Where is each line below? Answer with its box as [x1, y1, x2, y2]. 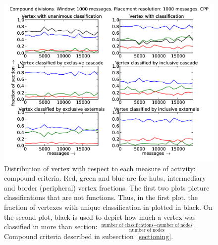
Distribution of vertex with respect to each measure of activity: [4, 163, 196, 173]
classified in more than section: [4, 221, 98, 232]
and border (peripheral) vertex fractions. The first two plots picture [4, 182, 210, 193]
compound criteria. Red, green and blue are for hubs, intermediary [4, 173, 206, 183]
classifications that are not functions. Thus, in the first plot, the [4, 192, 198, 202]
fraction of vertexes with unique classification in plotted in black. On [4, 201, 213, 212]
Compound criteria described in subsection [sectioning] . [4, 231, 173, 241]
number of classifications [101, 222, 154, 228]
